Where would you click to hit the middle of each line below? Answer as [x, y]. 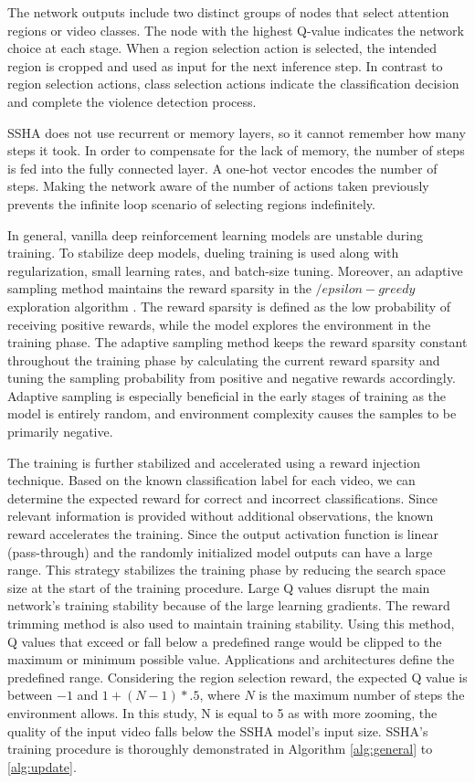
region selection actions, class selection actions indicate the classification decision [233, 84]
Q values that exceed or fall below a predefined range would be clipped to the [225, 641]
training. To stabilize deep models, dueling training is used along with [203, 253]
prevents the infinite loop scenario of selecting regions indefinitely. [191, 203]
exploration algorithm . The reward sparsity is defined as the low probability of [229, 306]
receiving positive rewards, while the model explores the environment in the [219, 324]
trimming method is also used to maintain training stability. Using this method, [231, 623]
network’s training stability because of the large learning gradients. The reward [229, 605]
